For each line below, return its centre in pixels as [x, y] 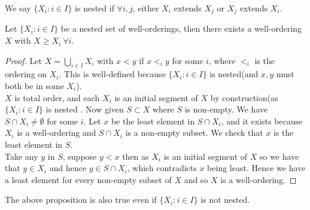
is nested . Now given [85, 109]
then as [136, 156]
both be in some [34, 86]
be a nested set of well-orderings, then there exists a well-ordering [181, 28]
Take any [22, 156]
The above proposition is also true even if [81, 200]
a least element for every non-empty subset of [88, 179]
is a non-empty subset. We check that [194, 133]
